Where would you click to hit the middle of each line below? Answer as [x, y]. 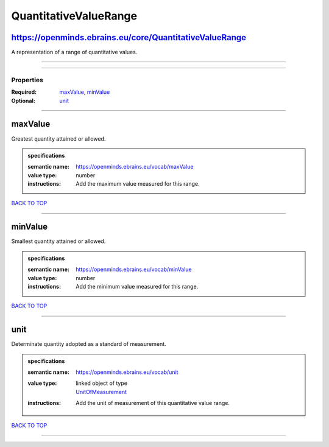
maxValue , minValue [85, 92]
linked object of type [102, 383]
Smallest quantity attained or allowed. [58, 241]
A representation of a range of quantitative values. [74, 52]
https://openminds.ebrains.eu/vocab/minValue [134, 269]
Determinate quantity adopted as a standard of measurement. [89, 344]
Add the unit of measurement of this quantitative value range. [153, 403]
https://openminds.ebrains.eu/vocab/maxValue [135, 167]
